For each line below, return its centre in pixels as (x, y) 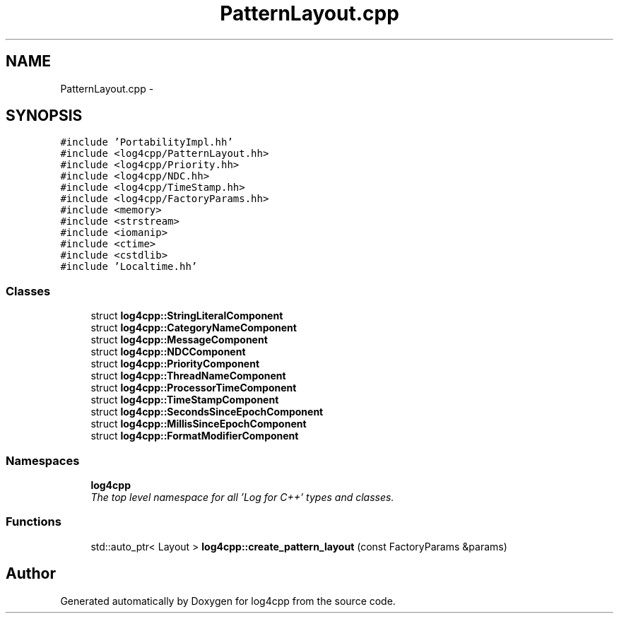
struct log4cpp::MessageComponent (179, 340)
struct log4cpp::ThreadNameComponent (188, 376)
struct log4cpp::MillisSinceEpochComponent (199, 424)
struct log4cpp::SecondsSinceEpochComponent (207, 412)
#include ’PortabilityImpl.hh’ (147, 142)
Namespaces (43, 460)
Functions (34, 522)
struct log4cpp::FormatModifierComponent (195, 436)
